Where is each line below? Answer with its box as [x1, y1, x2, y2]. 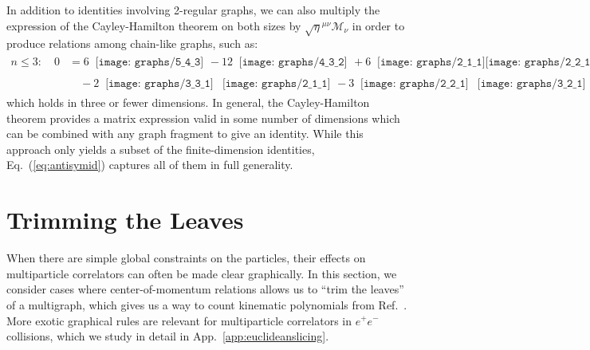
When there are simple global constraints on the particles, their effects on [6, 250, 366, 266]
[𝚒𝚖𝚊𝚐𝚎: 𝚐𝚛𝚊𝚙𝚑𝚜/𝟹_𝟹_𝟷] [105, 78, 214, 90]
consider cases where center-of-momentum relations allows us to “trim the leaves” [6, 281, 404, 297]
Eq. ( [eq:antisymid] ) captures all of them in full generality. [6, 156, 293, 173]
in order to [352, 17, 405, 33]
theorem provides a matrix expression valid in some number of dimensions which [6, 109, 400, 126]
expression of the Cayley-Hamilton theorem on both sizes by [6, 17, 301, 33]
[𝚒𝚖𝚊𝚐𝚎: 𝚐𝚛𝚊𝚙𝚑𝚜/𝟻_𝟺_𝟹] [95, 56, 204, 68]
